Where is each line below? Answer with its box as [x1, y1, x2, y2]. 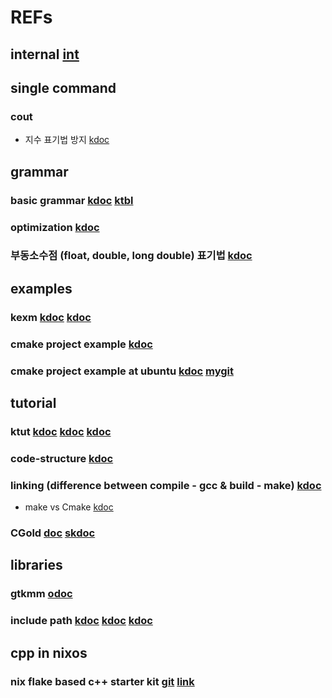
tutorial [10, 394, 57, 411]
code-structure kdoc [10, 451, 114, 465]
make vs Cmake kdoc [24, 501, 114, 513]
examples [10, 280, 73, 297]
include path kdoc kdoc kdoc [10, 614, 153, 628]
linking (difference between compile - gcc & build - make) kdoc [10, 478, 322, 492]
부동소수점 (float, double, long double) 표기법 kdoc [10, 249, 253, 263]
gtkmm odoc [10, 587, 73, 601]
